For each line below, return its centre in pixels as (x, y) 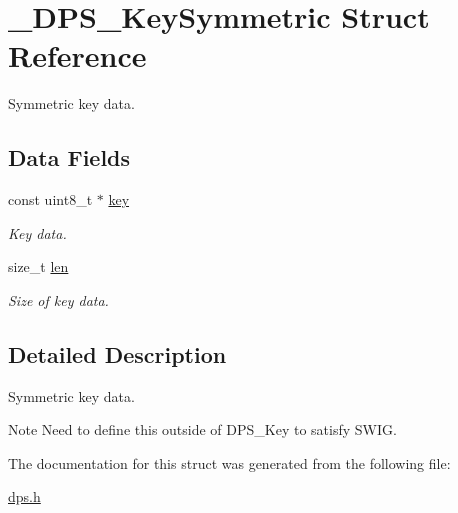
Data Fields (69, 157)
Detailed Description (117, 353)
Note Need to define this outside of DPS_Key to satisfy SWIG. (202, 429)
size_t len (38, 266)
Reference (77, 55)
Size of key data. (58, 299)
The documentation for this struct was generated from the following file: (229, 462)
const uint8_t (50, 199)
